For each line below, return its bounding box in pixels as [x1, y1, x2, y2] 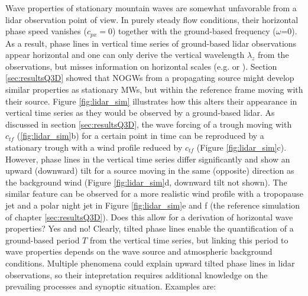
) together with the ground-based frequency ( [112, 25, 276, 37]
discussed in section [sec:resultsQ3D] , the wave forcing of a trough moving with [5, 118, 292, 130]
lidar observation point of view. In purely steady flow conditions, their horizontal [5, 13, 299, 25]
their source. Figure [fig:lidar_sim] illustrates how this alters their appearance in [5, 95, 297, 107]
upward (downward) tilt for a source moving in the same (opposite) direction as [5, 164, 294, 177]
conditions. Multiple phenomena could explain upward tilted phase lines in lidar [5, 256, 295, 269]
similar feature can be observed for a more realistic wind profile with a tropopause [5, 187, 303, 200]
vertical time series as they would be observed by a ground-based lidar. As [5, 106, 275, 119]
